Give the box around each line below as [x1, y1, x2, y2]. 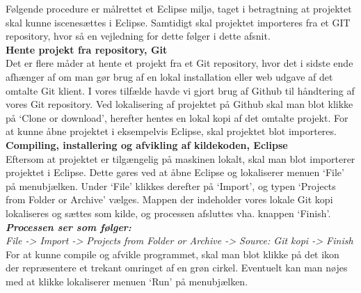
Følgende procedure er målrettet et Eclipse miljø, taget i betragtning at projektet [6, 1, 352, 15]
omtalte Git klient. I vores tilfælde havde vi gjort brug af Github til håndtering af [6, 83, 355, 97]
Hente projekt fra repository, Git [6, 42, 168, 56]
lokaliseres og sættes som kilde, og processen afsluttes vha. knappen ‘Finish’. [6, 205, 331, 220]
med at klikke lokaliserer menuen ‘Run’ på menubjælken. [6, 274, 248, 288]
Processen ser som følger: [6, 219, 131, 234]
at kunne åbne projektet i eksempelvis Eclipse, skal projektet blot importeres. [6, 124, 337, 138]
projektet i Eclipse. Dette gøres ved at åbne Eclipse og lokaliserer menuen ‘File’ [6, 165, 344, 180]
